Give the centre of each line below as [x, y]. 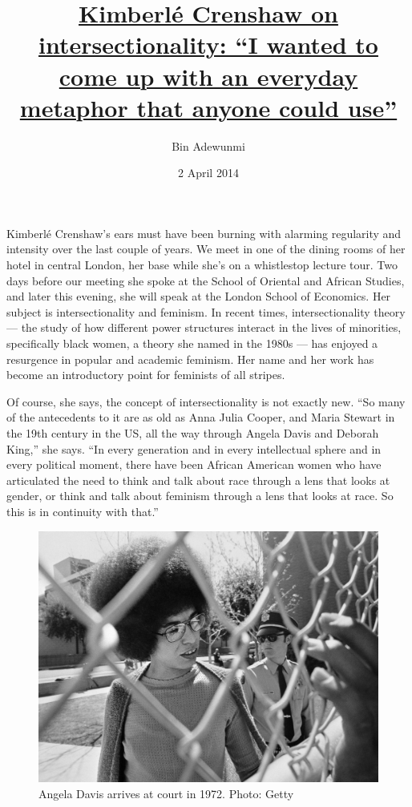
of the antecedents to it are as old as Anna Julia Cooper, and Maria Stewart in [201, 417]
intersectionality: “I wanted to [208, 44]
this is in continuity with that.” [83, 511]
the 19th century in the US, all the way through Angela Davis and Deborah [193, 433]
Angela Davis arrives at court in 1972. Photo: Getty [166, 793]
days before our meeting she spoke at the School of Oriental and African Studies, [206, 280]
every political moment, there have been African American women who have [194, 464]
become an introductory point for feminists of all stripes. [146, 375]
